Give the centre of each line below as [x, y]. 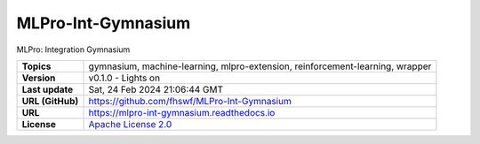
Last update [48, 89]
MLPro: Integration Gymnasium [73, 49]
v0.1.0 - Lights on [124, 78]
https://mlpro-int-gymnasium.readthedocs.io [182, 112]
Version [39, 78]
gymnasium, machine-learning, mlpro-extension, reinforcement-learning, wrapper [260, 66]
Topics [36, 66]
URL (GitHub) [50, 101]
